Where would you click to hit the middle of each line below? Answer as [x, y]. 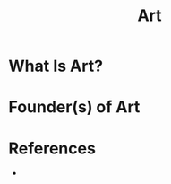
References [52, 148]
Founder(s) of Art [74, 107]
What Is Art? [56, 66]
